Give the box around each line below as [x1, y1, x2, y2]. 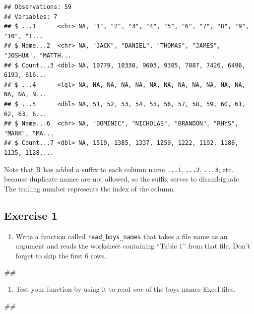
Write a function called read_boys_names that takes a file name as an [15, 231, 228, 241]
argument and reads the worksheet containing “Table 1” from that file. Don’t [15, 241, 251, 251]
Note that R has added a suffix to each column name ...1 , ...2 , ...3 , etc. [4, 164, 234, 174]
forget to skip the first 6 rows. [15, 250, 107, 260]
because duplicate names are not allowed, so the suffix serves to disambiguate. [4, 174, 241, 184]
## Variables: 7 [4, 13, 58, 20]
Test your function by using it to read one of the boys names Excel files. [15, 283, 236, 294]
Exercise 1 [4, 207, 58, 223]
